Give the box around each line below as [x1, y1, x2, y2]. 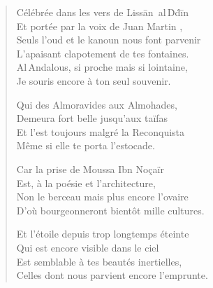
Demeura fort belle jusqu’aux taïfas [16, 111, 168, 125]
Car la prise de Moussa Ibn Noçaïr [16, 161, 164, 176]
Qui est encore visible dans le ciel [16, 240, 159, 254]
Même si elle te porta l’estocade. [16, 138, 155, 153]
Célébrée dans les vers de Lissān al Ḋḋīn [16, 5, 189, 19]
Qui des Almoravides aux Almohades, [16, 97, 177, 111]
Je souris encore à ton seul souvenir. [16, 73, 171, 88]
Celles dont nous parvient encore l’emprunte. [16, 268, 208, 282]
